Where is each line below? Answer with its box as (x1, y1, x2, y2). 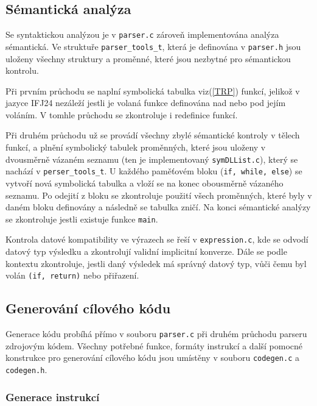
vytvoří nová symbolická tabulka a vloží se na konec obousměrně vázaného (5, 176, 284, 189)
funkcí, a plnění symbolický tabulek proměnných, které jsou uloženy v (5, 141, 266, 154)
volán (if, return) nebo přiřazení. (5, 269, 139, 282)
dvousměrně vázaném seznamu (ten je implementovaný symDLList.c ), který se (5, 152, 298, 165)
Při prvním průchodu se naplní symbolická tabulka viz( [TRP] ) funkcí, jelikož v (5, 84, 300, 97)
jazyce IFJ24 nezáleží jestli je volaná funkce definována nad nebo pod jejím (5, 96, 286, 109)
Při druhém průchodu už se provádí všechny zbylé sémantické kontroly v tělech (5, 129, 300, 141)
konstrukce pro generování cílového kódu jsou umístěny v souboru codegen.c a (5, 351, 299, 364)
